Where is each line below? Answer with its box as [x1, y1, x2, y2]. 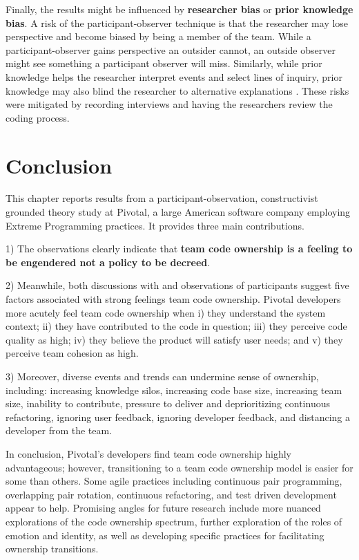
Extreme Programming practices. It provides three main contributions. [6, 218, 304, 232]
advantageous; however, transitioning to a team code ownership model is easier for [6, 460, 353, 474]
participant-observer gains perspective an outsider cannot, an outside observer [6, 42, 336, 57]
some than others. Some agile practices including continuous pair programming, [6, 474, 342, 488]
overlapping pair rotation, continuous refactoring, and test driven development [6, 487, 337, 501]
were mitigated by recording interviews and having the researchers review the [6, 97, 333, 111]
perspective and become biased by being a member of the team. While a [6, 29, 311, 44]
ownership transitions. [6, 541, 99, 556]
